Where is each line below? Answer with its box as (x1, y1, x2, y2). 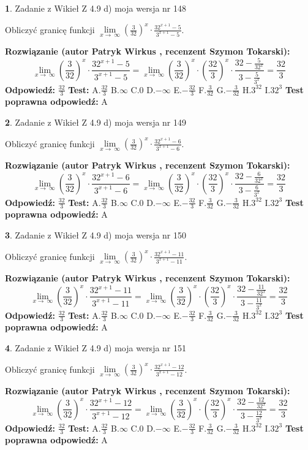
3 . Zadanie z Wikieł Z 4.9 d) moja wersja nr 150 (5, 228, 187, 241)
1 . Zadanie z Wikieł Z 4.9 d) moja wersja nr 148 (5, 2, 187, 14)
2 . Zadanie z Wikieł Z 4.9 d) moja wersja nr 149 (5, 115, 187, 128)
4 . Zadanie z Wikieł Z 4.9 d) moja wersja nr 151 (5, 341, 187, 354)
